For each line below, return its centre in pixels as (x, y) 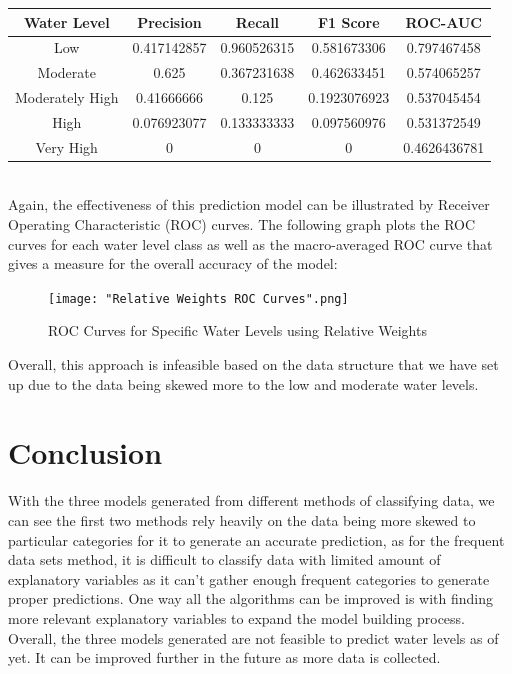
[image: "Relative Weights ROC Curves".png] (198, 298)
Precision (169, 21)
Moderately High (67, 97)
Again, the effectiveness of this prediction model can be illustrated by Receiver (249, 204)
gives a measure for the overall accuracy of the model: (173, 263)
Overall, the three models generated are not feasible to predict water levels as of (253, 637)
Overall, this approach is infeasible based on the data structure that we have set (253, 364)
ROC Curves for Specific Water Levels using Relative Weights (237, 330)
